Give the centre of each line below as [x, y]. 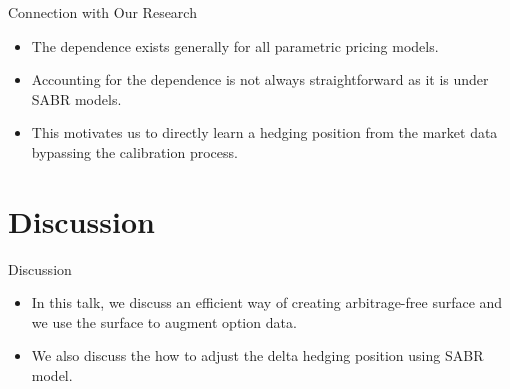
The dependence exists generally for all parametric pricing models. [235, 45]
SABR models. [76, 98]
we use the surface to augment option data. [164, 321]
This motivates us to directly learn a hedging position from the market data [264, 132]
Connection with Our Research [102, 12]
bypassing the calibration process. [134, 151]
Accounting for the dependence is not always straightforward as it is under [260, 79]
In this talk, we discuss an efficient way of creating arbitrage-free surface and [267, 302]
